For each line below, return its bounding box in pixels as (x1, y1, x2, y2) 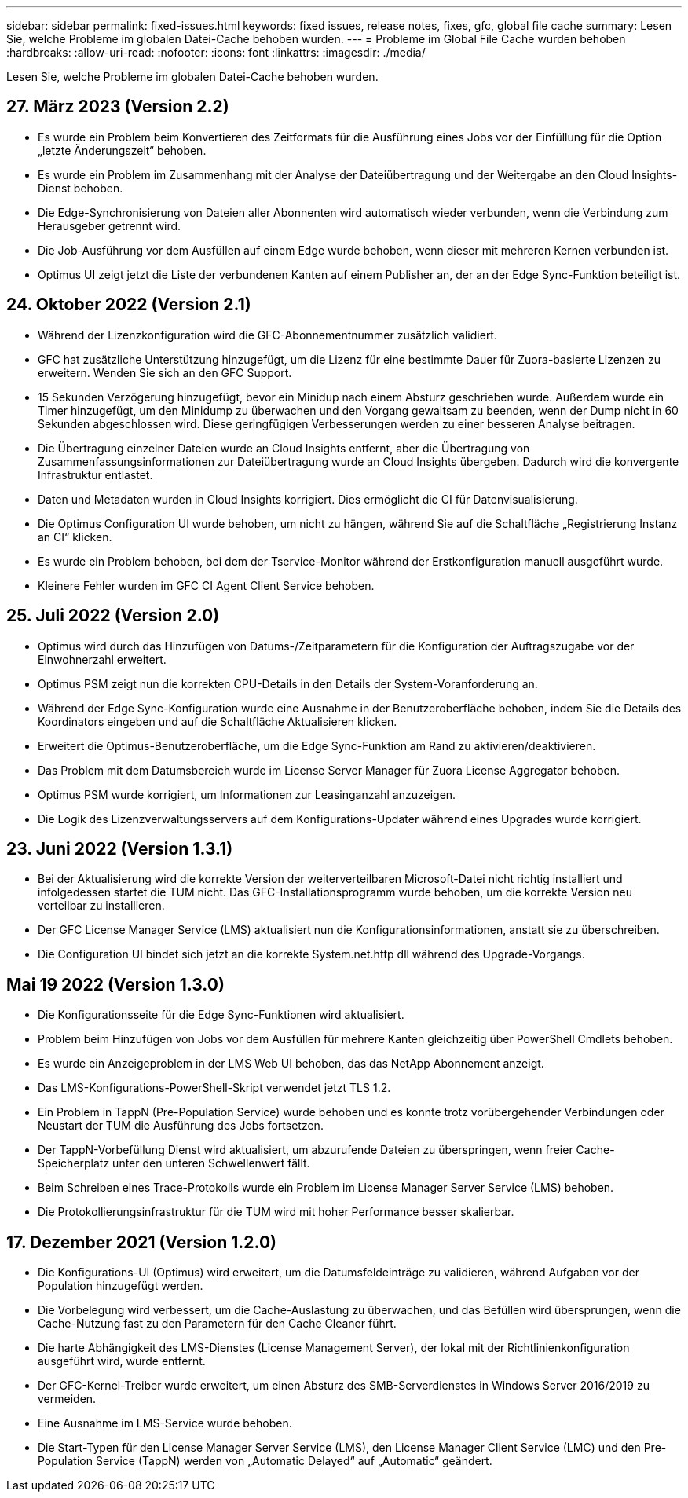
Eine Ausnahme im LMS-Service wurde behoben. (38, 1416, 292, 1430)
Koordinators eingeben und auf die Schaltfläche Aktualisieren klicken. (38, 714, 397, 728)
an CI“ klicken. (38, 529, 112, 544)
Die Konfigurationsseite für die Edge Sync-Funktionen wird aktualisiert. (38, 1008, 404, 1022)
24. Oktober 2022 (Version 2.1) (6, 295, 251, 315)
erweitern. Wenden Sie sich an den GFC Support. (38, 365, 292, 379)
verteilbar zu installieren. (38, 899, 165, 913)
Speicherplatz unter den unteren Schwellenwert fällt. (38, 1156, 310, 1170)
